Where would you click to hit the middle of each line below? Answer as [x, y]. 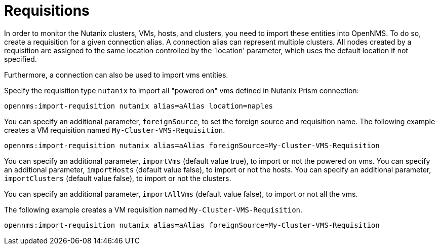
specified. [21, 59]
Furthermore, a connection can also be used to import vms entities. [116, 75]
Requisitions [47, 11]
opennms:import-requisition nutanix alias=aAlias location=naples [139, 106]
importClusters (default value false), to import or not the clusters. [118, 178]
